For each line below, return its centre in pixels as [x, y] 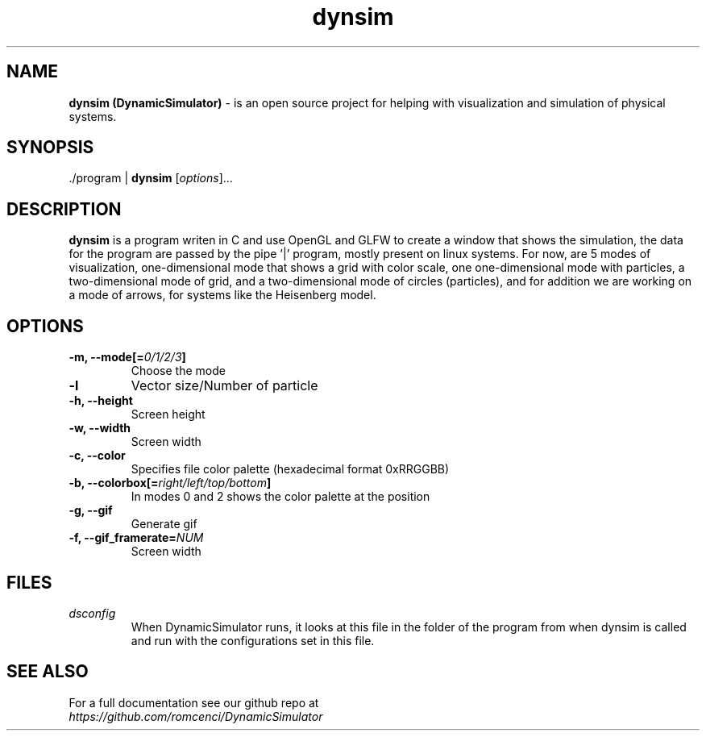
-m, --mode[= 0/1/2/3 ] [127, 357]
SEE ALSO [48, 672]
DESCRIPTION [64, 209]
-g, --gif [91, 510]
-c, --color [97, 456]
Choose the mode [178, 371]
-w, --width [100, 428]
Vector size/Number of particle [224, 386]
